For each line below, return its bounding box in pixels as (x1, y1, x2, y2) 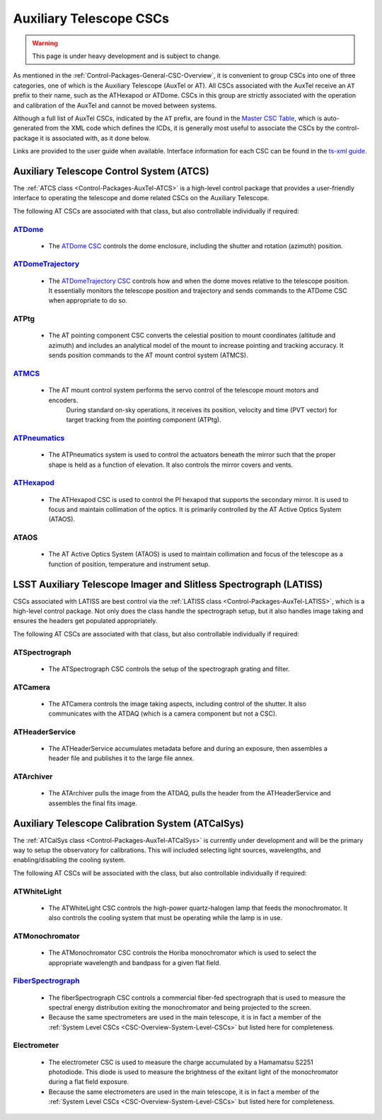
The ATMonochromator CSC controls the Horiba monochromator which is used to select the (48, 948, 317, 957)
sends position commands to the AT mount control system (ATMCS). (48, 351, 248, 360)
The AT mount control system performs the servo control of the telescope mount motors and (48, 386, 319, 395)
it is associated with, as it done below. (40, 134, 151, 142)
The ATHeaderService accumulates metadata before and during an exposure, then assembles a (48, 745, 328, 753)
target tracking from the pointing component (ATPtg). (66, 416, 222, 424)
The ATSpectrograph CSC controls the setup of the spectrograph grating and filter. (48, 665, 290, 673)
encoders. (48, 396, 79, 404)
